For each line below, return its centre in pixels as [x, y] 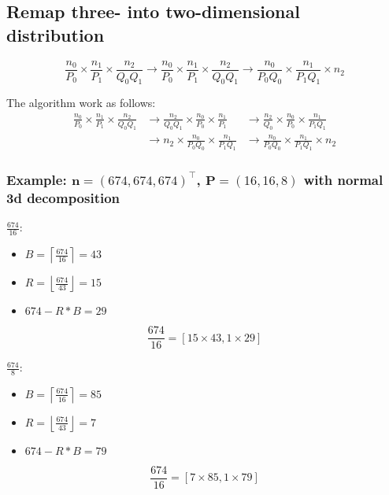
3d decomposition [63, 197]
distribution [56, 34]
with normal [343, 180]
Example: [37, 180]
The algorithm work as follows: [81, 103]
